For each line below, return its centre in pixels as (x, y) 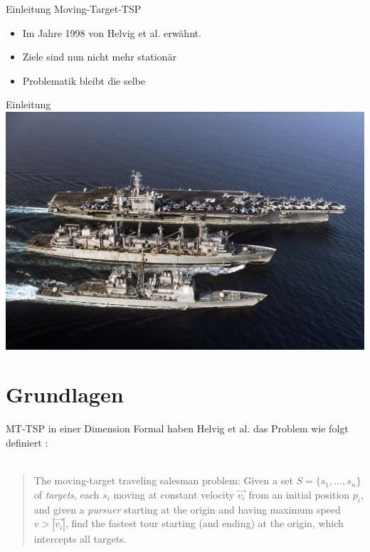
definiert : (27, 442)
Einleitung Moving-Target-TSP (74, 9)
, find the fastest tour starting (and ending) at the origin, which (205, 523)
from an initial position (299, 494)
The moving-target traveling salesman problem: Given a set (163, 480)
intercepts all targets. (80, 539)
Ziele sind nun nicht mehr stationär (99, 57)
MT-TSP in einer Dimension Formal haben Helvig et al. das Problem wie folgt (177, 428)
